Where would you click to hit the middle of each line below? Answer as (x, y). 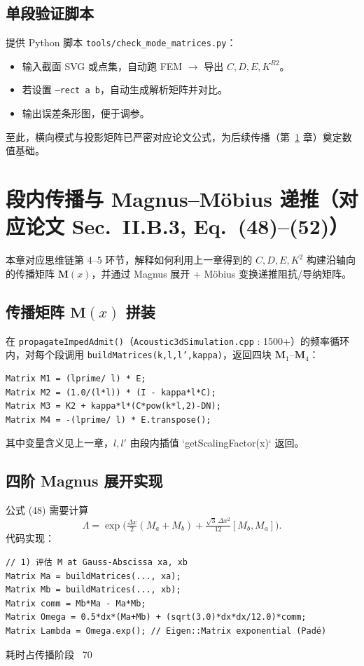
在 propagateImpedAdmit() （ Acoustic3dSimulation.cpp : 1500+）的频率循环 (177, 340)
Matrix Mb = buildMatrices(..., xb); (93, 590)
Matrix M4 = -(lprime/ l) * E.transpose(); (108, 420)
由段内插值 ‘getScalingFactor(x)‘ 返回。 (217, 443)
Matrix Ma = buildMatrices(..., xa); (93, 576)
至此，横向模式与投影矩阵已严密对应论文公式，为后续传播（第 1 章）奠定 (174, 136)
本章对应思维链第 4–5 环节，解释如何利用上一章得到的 (129, 260)
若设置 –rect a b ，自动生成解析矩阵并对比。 (125, 89)
